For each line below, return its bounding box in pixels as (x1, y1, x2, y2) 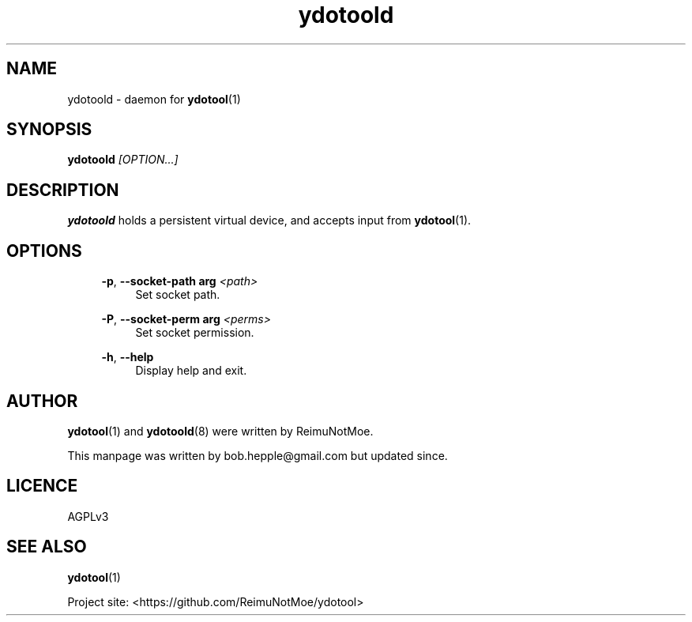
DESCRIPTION (6, 179, 119, 200)
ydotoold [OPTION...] (67, 153, 179, 167)
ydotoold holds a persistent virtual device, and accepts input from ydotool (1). (67, 213, 472, 228)
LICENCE (6, 476, 78, 496)
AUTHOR (6, 390, 78, 411)
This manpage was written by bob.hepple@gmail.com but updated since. (67, 448, 448, 462)
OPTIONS (6, 240, 82, 261)
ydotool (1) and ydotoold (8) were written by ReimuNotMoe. (67, 424, 374, 438)
